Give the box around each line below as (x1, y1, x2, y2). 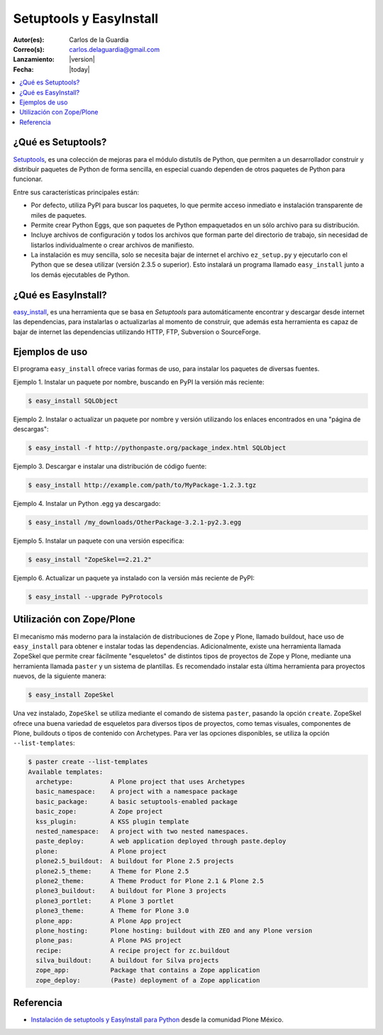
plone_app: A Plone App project (35, 917, 182, 925)
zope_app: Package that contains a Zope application (35, 966, 260, 975)
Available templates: (28, 768, 104, 776)
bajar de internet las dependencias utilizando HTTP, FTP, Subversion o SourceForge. (13, 327, 261, 336)
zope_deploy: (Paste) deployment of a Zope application (35, 976, 260, 984)
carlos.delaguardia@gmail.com (69, 45, 160, 53)
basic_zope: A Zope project (35, 807, 163, 816)
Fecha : (13, 65, 34, 74)
